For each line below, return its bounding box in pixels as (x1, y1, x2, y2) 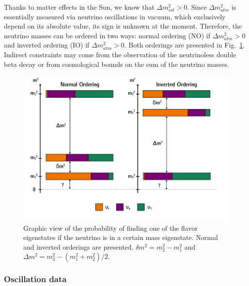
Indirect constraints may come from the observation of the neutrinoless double (4, 49, 236, 59)
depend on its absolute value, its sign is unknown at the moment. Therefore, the (4, 21, 242, 31)
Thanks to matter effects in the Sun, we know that (4, 2, 155, 12)
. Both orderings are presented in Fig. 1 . (124, 40, 245, 50)
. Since (187, 2, 207, 12)
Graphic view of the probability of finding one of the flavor (23, 222, 198, 233)
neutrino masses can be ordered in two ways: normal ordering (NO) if (4, 30, 210, 40)
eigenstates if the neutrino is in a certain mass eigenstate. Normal (23, 232, 218, 242)
